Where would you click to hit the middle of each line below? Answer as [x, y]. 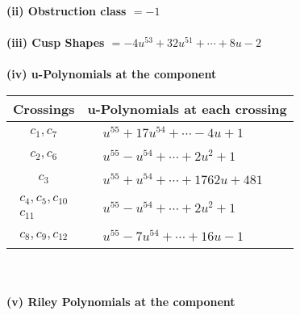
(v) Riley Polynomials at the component [121, 301]
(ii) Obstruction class [67, 10]
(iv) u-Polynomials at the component [112, 74]
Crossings [44, 108]
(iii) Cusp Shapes [56, 42]
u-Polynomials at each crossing [187, 108]
